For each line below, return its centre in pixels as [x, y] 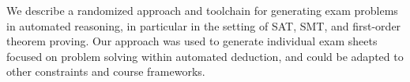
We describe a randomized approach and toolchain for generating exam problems [202, 10]
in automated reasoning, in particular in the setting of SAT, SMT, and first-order [204, 25]
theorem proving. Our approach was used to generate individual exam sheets [192, 41]
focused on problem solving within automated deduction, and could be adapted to [205, 56]
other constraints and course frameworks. [106, 71]
